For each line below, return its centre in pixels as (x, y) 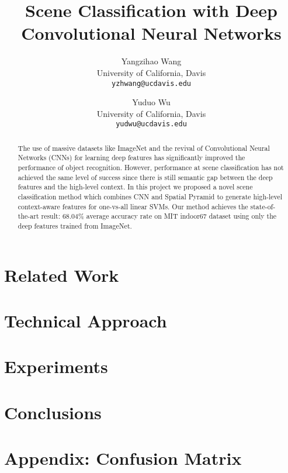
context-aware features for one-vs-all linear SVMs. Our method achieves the (133, 206)
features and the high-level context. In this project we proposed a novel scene (135, 187)
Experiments (56, 366)
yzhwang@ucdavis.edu (151, 83)
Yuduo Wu (151, 102)
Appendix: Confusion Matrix (123, 458)
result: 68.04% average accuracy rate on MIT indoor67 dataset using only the (159, 216)
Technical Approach (86, 321)
